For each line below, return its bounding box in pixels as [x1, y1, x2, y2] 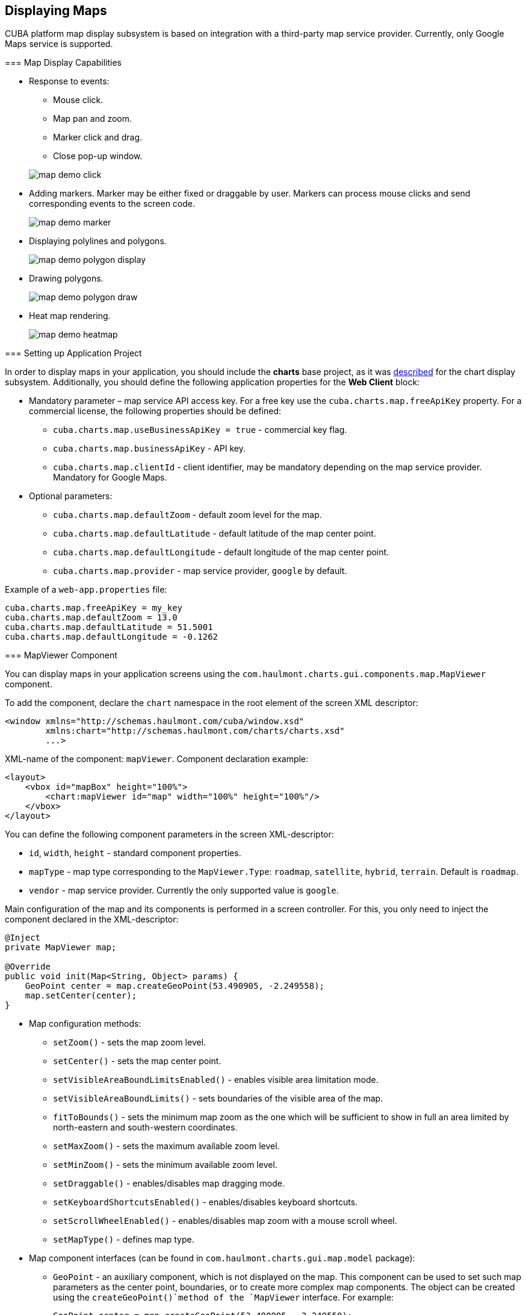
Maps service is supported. [5, 39, 113, 49]
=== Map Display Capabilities [5, 57, 122, 68]
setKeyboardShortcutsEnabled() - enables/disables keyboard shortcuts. [53, 1197, 358, 1208]
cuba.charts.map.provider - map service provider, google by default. [53, 566, 347, 576]
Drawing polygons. [29, 273, 104, 284]
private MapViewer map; [5, 942, 117, 953]
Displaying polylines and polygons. [29, 236, 167, 247]
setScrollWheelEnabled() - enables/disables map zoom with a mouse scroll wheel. [53, 1216, 397, 1226]
